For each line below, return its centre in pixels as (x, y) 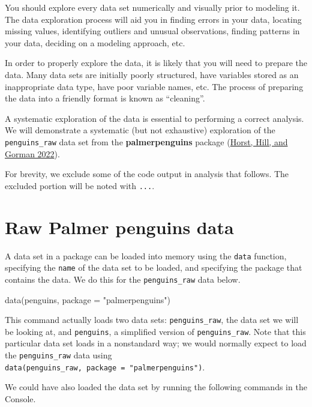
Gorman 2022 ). (32, 153)
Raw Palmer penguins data (119, 227)
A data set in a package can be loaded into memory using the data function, (146, 255)
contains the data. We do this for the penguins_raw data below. (123, 279)
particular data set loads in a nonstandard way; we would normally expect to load (156, 343)
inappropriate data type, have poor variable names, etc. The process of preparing (154, 86)
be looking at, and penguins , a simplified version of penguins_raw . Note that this (155, 331)
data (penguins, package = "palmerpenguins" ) (88, 299)
